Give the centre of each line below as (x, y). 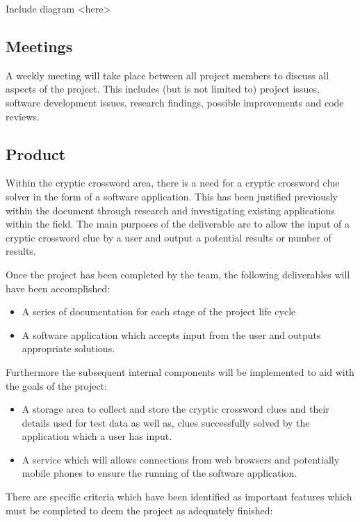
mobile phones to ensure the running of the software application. (159, 473)
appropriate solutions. (68, 348)
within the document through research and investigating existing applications (170, 210)
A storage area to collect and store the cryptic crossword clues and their (175, 409)
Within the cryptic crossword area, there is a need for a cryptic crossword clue (173, 183)
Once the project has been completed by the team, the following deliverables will (178, 274)
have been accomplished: (58, 288)
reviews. (23, 116)
